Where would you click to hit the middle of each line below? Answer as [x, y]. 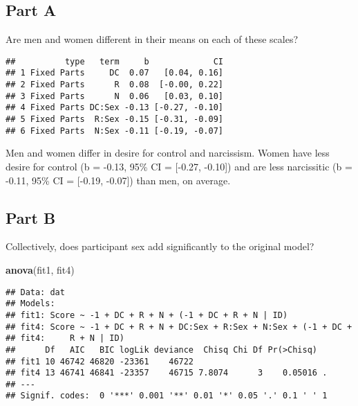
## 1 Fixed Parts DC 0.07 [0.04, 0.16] [114, 73]
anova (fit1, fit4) [40, 269]
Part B [31, 217]
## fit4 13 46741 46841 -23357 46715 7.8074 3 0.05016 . [167, 373]
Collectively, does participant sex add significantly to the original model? [160, 246]
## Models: [30, 304]
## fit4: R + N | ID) [65, 338]
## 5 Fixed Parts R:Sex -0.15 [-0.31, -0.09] [114, 120]
